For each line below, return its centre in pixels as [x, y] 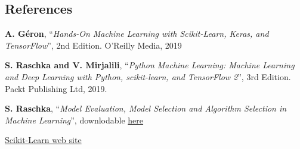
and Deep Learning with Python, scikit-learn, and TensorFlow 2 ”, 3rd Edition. [148, 76]
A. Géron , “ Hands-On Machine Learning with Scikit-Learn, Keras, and [137, 34]
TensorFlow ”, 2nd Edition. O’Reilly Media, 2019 [93, 45]
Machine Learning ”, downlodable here [74, 120]
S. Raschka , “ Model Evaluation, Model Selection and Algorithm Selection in [146, 108]
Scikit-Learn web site [43, 140]
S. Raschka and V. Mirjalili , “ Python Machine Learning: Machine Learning [150, 65]
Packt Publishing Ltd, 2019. [56, 88]
